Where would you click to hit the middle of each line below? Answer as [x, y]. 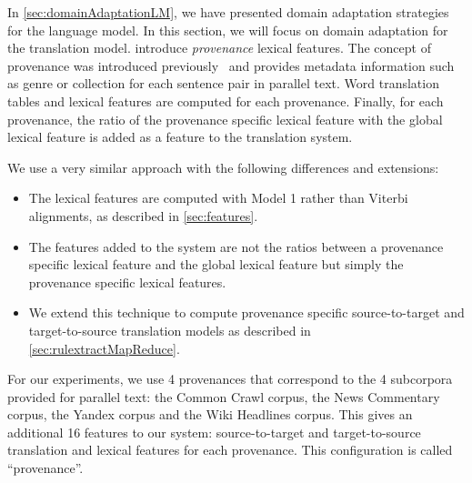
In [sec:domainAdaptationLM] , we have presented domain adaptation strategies [228, 12]
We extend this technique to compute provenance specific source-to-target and [246, 312]
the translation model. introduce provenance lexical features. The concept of [219, 48]
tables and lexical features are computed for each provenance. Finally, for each [226, 101]
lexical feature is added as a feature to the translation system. [180, 137]
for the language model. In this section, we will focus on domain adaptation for [228, 30]
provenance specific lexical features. [127, 282]
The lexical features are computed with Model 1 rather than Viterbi [218, 198]
